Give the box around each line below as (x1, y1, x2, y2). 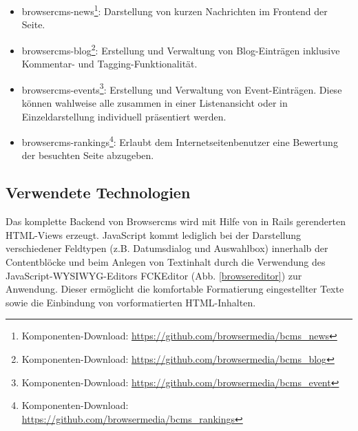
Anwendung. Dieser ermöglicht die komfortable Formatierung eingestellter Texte (6, 282, 344, 296)
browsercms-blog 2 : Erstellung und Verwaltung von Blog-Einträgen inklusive (21, 41, 340, 57)
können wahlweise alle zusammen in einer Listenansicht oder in (21, 95, 288, 109)
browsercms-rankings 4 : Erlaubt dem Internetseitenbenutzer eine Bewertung (21, 133, 338, 149)
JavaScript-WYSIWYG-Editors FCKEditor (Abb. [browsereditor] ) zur (6, 268, 302, 282)
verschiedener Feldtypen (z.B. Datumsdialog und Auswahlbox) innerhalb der (6, 241, 328, 255)
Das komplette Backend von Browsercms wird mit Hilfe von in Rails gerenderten (6, 214, 346, 229)
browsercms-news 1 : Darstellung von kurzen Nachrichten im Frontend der (21, 2, 328, 18)
